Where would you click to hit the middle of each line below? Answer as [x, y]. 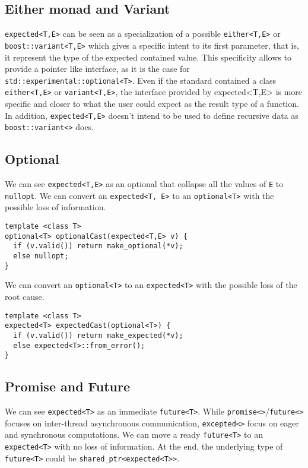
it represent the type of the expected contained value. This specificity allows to [148, 57]
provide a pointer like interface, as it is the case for [97, 69]
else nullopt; [41, 256]
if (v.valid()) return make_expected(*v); [98, 335]
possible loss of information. [55, 207]
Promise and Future [68, 386]
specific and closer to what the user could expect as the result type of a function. [152, 104]
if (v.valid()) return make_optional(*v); [98, 246]
